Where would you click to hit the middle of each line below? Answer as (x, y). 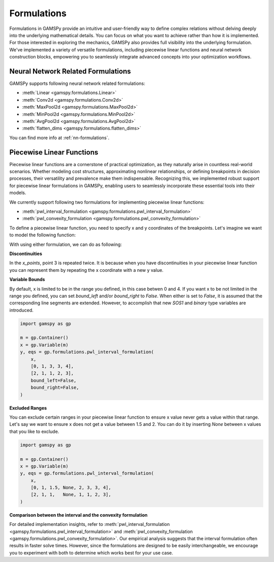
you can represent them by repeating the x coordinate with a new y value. (87, 270)
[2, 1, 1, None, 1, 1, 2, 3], (71, 495)
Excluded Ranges (28, 408)
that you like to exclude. (34, 431)
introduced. (22, 310)
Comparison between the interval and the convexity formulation (79, 515)
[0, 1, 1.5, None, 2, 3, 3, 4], (71, 488)
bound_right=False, (55, 388)
